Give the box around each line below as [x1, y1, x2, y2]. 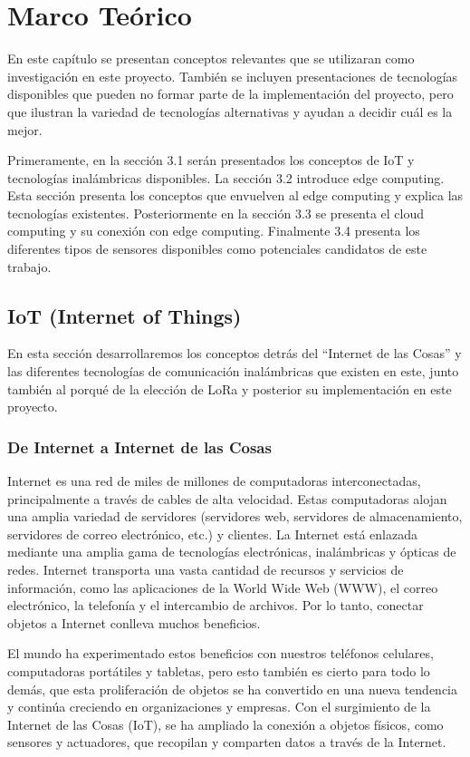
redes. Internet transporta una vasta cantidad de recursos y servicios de [7, 560, 404, 579]
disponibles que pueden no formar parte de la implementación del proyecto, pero [7, 84, 454, 103]
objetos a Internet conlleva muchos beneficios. [7, 613, 261, 632]
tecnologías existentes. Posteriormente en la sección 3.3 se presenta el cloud [7, 203, 425, 222]
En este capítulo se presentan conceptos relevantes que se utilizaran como [7, 49, 415, 68]
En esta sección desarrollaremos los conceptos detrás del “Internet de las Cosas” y [7, 344, 462, 363]
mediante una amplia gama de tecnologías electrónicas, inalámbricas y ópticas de [7, 542, 456, 561]
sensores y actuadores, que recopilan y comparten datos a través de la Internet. [7, 733, 446, 752]
